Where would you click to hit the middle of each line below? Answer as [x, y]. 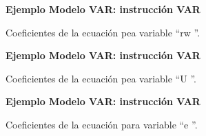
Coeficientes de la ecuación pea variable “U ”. [101, 78]
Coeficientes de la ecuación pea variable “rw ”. [103, 32]
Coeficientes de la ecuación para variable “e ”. [102, 124]
